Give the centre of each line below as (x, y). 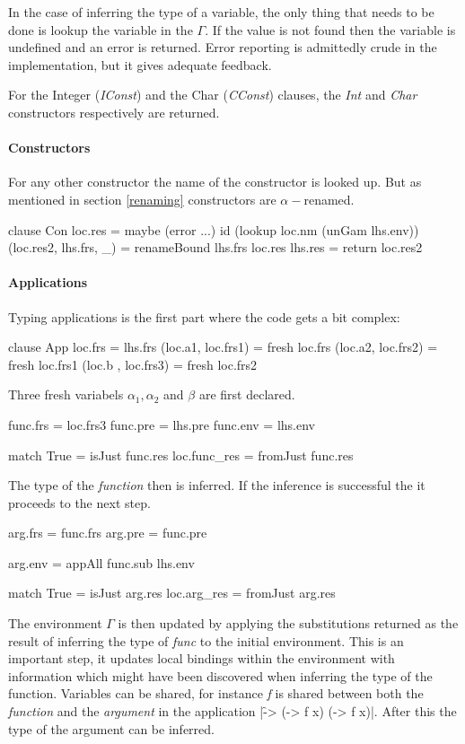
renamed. (329, 199)
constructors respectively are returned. (114, 112)
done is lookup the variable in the (101, 29)
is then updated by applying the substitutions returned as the (288, 623)
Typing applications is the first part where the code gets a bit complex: (204, 316)
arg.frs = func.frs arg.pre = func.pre (108, 533)
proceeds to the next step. (79, 502)
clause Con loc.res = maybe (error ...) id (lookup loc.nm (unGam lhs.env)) (214, 229)
